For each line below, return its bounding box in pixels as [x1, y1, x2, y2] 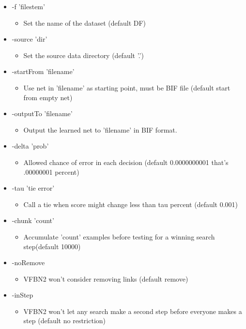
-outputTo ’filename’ [12, 108, 73, 119]
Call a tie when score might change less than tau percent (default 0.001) [23, 199, 238, 209]
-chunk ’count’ [12, 215, 54, 225]
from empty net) [23, 92, 73, 102]
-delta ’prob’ [12, 141, 49, 151]
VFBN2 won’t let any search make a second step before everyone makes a [23, 306, 242, 316]
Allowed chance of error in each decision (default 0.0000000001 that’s [23, 157, 229, 167]
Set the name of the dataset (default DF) [23, 17, 146, 28]
